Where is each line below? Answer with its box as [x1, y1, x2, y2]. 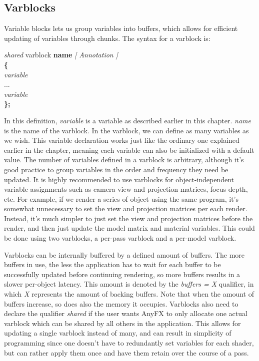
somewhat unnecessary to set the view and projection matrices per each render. [4, 203, 247, 214]
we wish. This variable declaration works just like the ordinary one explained [4, 135, 239, 145]
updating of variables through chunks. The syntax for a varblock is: [4, 32, 210, 43]
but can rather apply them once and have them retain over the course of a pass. [4, 347, 249, 358]
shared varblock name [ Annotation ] [4, 49, 118, 60]
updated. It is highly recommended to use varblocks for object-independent [4, 174, 234, 184]
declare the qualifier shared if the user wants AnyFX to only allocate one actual [4, 308, 247, 319]
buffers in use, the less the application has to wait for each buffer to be [4, 259, 221, 270]
